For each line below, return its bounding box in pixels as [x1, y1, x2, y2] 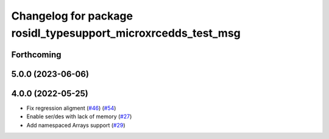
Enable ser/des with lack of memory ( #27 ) [26, 113, 132, 120]
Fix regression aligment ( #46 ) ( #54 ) [26, 104, 116, 112]
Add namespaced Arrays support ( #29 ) [26, 121, 126, 129]
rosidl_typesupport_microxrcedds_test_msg [11, 26, 241, 40]
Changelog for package [11, 9, 133, 23]
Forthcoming [11, 49, 62, 60]
